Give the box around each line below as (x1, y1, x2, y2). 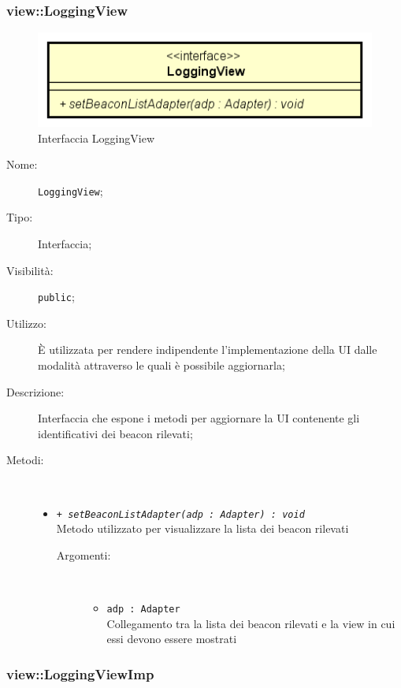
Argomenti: (56, 546, 111, 563)
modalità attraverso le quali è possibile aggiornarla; (38, 357, 285, 374)
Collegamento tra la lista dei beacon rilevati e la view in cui (106, 615, 395, 631)
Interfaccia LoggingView (38, 129, 155, 146)
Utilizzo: (6, 314, 46, 331)
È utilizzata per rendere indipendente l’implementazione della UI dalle (38, 341, 377, 358)
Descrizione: (6, 383, 65, 400)
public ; (38, 288, 75, 305)
